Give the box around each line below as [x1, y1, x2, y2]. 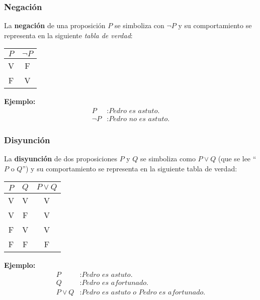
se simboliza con [114, 20, 164, 31]
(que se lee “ [218, 153, 256, 164]
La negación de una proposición [4, 20, 106, 31]
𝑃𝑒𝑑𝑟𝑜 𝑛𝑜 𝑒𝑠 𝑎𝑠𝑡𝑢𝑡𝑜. [109, 116, 170, 123]
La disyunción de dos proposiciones [4, 153, 117, 164]
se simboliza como [140, 153, 196, 164]
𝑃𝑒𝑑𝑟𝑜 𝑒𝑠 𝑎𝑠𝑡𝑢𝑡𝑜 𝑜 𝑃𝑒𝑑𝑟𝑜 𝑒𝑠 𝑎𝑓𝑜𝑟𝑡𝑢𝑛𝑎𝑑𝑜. [81, 289, 206, 296]
